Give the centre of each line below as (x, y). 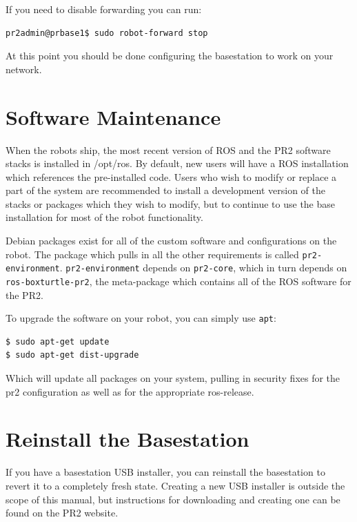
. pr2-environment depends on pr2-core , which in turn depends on (203, 268)
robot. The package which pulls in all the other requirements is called (152, 254)
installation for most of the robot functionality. (104, 217)
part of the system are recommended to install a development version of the (165, 190)
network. (24, 69)
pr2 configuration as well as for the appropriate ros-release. (130, 391)
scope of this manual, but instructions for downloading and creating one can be (173, 499)
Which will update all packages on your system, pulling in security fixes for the (173, 378)
